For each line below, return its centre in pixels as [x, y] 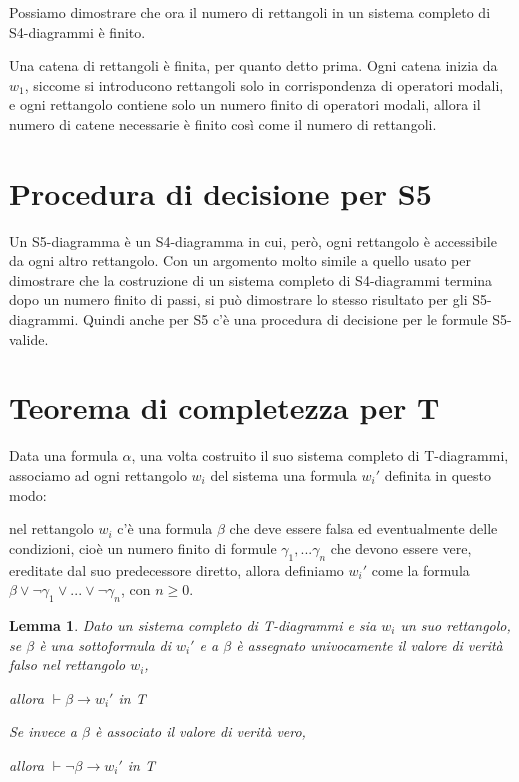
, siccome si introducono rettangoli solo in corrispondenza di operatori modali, [264, 84]
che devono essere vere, [401, 547]
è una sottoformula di [105, 644]
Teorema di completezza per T [224, 407]
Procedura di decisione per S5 [220, 192]
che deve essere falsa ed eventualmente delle [363, 528]
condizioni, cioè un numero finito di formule [143, 547]
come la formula [420, 569]
